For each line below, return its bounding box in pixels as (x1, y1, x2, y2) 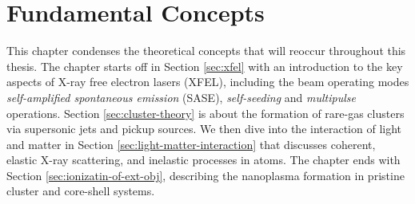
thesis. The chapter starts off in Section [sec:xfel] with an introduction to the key (6, 57, 403, 74)
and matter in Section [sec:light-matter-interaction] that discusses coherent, (6, 135, 376, 152)
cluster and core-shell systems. (6, 182, 155, 199)
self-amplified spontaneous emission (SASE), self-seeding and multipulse (6, 88, 356, 105)
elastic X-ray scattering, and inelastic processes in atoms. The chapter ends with (6, 151, 401, 168)
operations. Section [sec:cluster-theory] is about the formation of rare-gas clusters (6, 104, 405, 121)
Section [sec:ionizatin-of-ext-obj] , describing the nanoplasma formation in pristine (6, 167, 405, 183)
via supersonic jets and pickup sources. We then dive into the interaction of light (6, 120, 402, 137)
